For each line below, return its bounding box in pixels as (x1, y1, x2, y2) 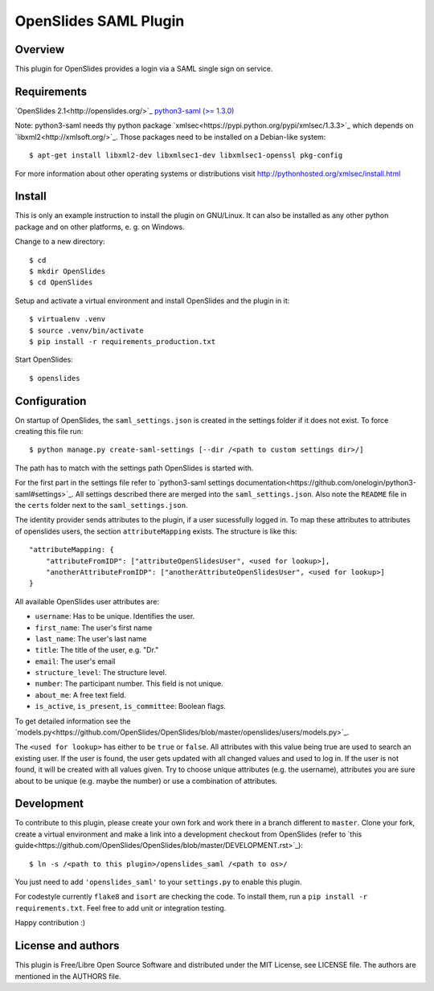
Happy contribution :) (14, 918, 86, 928)
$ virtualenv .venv (29, 314, 106, 324)
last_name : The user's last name (35, 633, 147, 643)
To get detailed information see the (14, 716, 131, 726)
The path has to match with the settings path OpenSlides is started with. (14, 463, 254, 473)
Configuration (14, 394, 87, 407)
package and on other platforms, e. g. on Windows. (14, 222, 185, 231)
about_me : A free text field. (35, 690, 126, 699)
